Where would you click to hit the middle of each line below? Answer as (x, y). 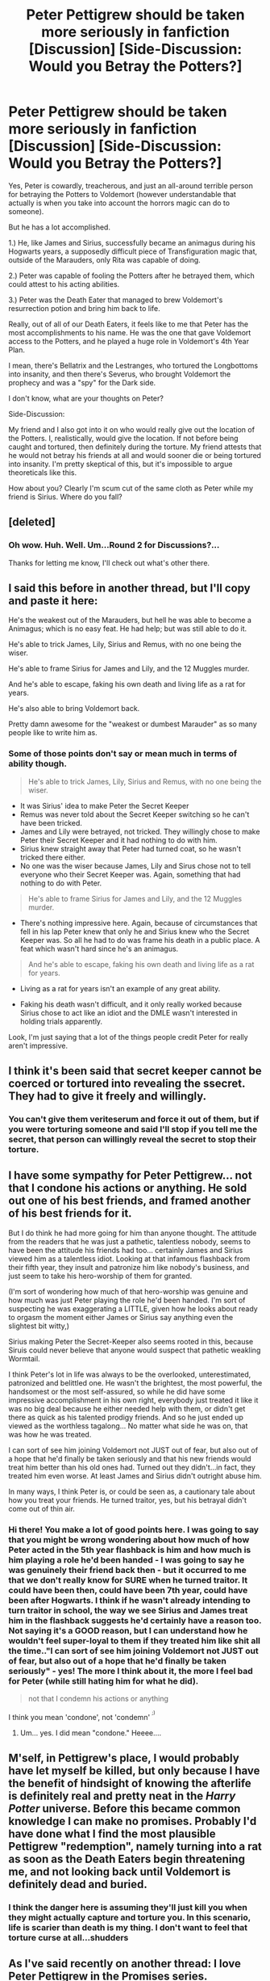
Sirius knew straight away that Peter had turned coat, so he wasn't (131, 848)
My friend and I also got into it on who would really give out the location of (132, 429)
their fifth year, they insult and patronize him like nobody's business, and (129, 1267)
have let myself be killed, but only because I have (134, 1771)
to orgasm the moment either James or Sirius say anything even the (121, 1317)
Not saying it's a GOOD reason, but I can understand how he (128, 1630)
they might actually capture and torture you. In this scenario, (130, 1918)
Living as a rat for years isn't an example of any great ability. (120, 988)
